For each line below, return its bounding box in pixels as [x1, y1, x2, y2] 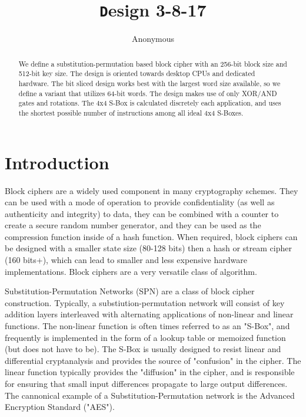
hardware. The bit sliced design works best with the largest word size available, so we [18, 78, 281, 88]
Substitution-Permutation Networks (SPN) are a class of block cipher [5, 285, 255, 297]
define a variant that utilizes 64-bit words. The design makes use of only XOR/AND [18, 88, 277, 98]
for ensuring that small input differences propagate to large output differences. [5, 377, 288, 390]
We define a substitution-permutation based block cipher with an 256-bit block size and [18, 58, 287, 68]
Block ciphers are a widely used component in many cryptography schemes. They [5, 184, 298, 196]
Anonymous [131, 32, 175, 45]
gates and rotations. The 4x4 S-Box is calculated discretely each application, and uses [18, 98, 281, 108]
